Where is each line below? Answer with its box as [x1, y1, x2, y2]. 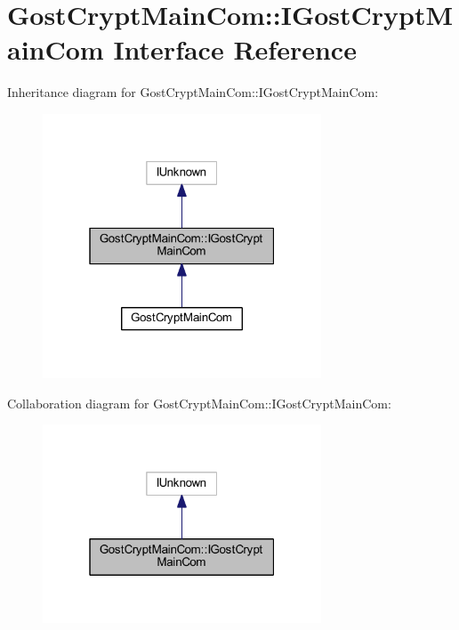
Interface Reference [113, 31, 357, 68]
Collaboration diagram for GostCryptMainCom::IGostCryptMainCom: [7, 393, 391, 412]
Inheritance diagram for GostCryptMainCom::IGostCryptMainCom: [7, 83, 379, 101]
